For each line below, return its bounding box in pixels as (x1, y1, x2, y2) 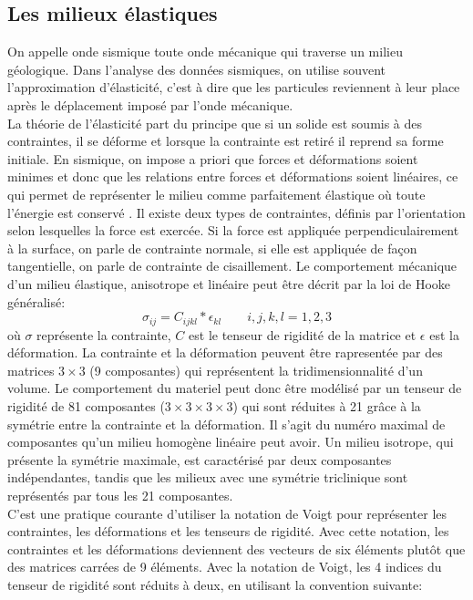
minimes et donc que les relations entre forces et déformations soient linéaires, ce (7, 167, 458, 186)
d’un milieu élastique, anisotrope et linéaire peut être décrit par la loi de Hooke (7, 274, 451, 293)
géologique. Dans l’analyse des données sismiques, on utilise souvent (7, 59, 386, 78)
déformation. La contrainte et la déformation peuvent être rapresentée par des (7, 343, 443, 362)
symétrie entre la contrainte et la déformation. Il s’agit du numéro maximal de (7, 414, 446, 433)
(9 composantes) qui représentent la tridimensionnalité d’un (89, 360, 423, 379)
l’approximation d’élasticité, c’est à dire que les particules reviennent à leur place (7, 78, 460, 97)
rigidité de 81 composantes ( (7, 396, 165, 415)
